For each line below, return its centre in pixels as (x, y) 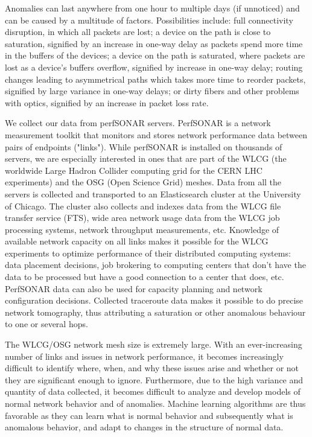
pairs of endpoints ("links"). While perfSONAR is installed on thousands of (144, 146)
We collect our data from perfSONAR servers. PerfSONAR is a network (138, 123)
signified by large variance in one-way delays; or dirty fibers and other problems (152, 91)
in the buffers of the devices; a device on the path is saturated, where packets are (155, 55)
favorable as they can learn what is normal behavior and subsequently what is (149, 415)
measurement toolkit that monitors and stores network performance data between (156, 134)
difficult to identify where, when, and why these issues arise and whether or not (152, 368)
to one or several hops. (46, 324)
